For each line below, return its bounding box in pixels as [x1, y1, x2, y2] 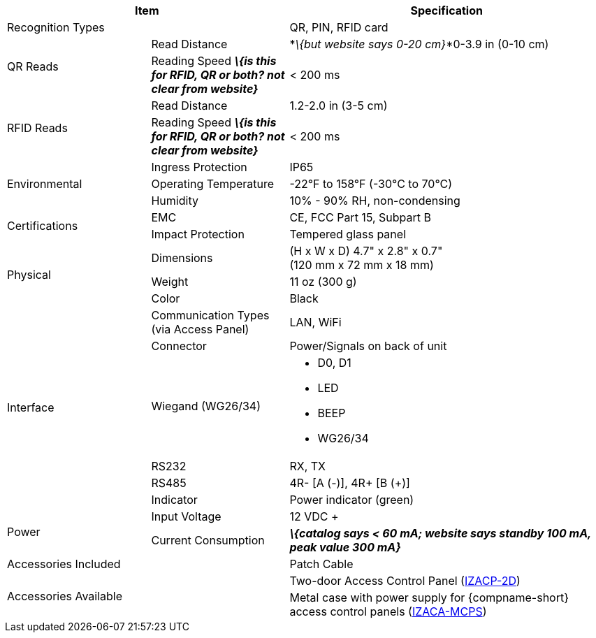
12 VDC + [289, 509, 339, 523]
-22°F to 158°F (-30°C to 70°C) [289, 177, 453, 191]
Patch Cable [289, 557, 354, 571]
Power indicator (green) [289, 493, 414, 507]
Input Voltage [151, 509, 221, 523]
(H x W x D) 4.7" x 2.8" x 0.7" [289, 244, 443, 258]
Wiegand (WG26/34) [151, 399, 261, 413]
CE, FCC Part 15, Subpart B [289, 210, 431, 224]
